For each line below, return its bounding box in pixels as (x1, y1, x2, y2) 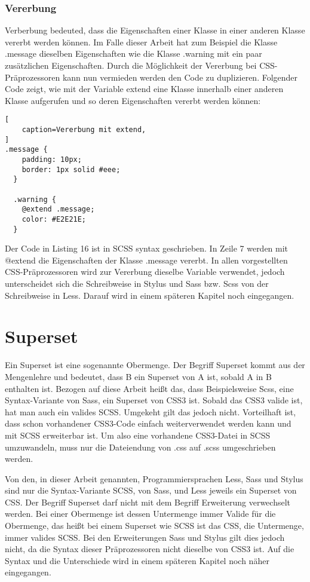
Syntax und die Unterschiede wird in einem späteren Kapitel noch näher (5, 554, 269, 566)
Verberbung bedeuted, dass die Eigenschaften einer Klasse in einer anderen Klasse (5, 24, 305, 36)
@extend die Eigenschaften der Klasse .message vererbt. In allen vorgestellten (5, 253, 288, 266)
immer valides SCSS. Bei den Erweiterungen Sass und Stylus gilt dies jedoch (5, 531, 285, 543)
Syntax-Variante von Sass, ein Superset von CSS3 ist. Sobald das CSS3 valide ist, (5, 394, 303, 406)
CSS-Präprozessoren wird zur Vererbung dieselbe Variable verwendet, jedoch (5, 265, 285, 278)
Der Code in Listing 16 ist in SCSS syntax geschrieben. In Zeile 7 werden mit (5, 242, 288, 255)
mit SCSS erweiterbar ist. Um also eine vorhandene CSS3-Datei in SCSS (5, 428, 271, 441)
